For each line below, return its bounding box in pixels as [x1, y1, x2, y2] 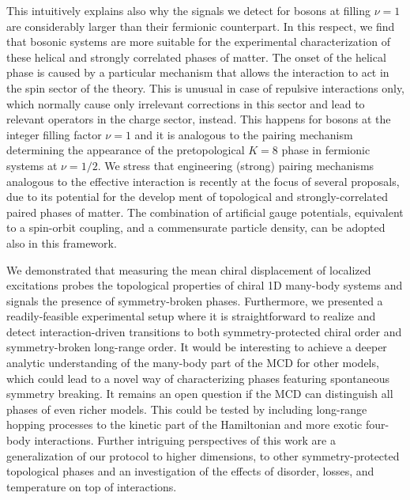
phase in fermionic [281, 142, 371, 158]
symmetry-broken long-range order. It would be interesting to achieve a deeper [6, 339, 387, 355]
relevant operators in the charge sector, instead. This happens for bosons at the [6, 111, 391, 127]
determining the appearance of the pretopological [6, 142, 245, 158]
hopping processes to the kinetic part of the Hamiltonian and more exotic [6, 416, 363, 433]
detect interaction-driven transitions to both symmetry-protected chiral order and [6, 323, 402, 339]
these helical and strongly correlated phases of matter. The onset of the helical [6, 48, 386, 65]
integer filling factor [6, 126, 102, 142]
